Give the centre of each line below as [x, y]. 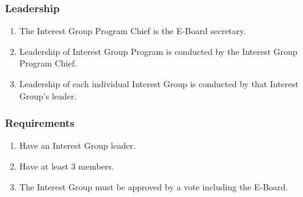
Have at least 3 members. [67, 166]
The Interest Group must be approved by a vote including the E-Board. [154, 186]
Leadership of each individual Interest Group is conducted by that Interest [159, 84]
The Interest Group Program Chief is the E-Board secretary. [133, 31]
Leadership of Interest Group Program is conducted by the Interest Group [158, 51]
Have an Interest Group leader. [77, 145]
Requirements [40, 123]
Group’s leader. [48, 95]
